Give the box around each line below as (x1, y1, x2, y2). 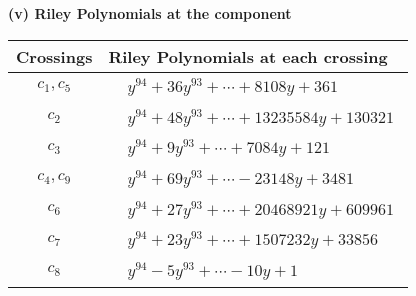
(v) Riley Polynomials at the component (8, 3, 292, 23)
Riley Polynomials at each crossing (108, 44, 388, 68)
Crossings (16, 44, 93, 68)
